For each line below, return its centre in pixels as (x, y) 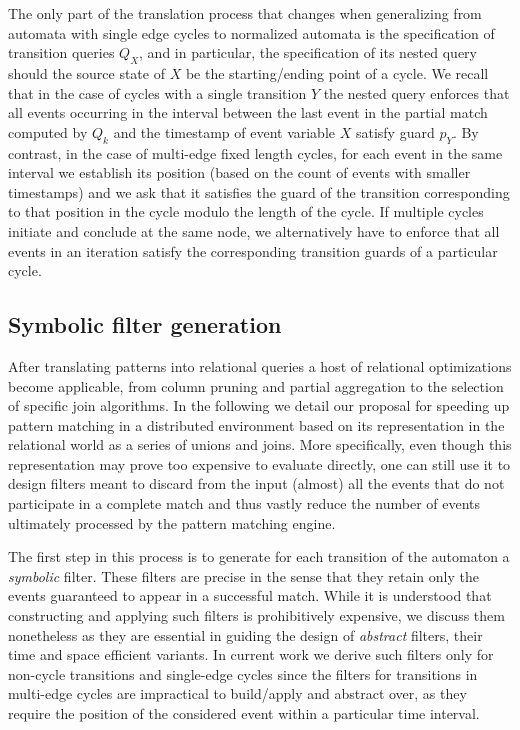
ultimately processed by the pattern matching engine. (172, 522)
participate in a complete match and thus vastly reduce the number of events (244, 503)
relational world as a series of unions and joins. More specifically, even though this (260, 444)
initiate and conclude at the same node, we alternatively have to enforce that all (254, 230)
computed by (48, 131)
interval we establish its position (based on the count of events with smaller (239, 172)
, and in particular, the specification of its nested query (308, 52)
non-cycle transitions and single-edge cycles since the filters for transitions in (243, 673)
